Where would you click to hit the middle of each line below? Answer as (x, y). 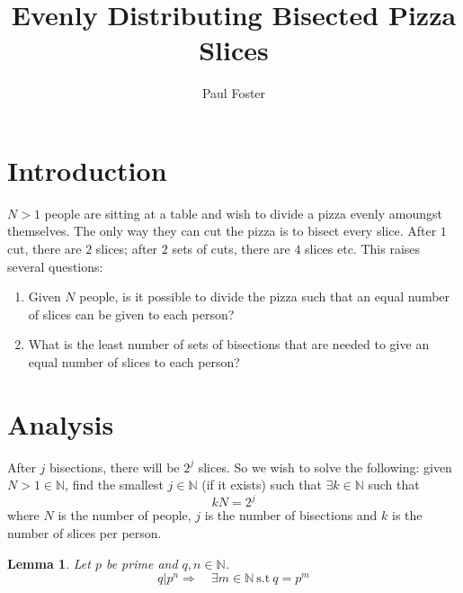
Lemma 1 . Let (49, 563)
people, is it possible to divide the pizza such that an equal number (265, 296)
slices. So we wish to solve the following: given (325, 467)
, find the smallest (114, 485)
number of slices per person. (85, 533)
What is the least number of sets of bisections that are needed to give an (229, 344)
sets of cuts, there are (231, 249)
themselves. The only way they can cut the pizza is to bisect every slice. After (222, 231)
